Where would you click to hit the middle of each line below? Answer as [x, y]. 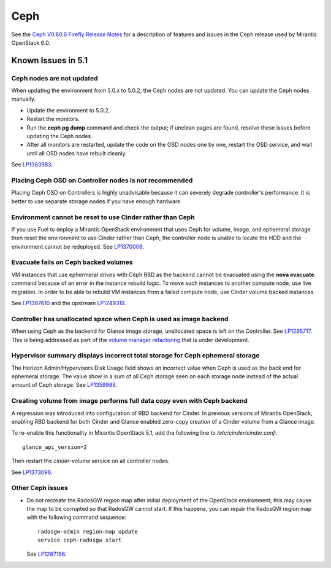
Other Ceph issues [40, 488]
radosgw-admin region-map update [88, 531]
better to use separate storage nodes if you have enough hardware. [97, 201]
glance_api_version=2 [55, 447]
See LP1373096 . [32, 472]
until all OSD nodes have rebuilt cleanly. [77, 153]
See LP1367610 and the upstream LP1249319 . [69, 303]
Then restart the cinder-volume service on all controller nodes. [90, 461]
